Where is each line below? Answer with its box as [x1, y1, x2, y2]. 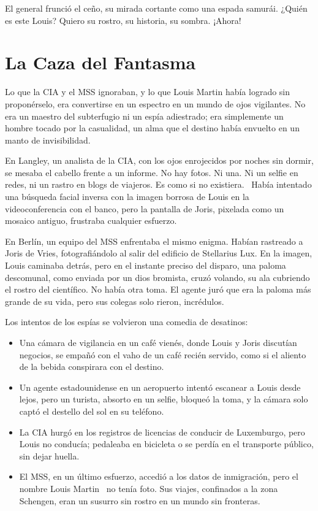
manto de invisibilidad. [5, 133, 91, 146]
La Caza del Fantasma [5, 50, 196, 75]
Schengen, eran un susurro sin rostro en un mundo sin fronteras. [19, 494, 260, 507]
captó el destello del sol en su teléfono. [19, 404, 164, 417]
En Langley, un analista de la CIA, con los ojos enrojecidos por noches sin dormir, [5, 154, 314, 167]
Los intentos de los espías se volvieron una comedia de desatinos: [5, 315, 248, 328]
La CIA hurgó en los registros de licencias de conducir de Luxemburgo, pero [19, 425, 305, 438]
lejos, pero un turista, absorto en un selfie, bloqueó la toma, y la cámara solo [19, 393, 308, 405]
